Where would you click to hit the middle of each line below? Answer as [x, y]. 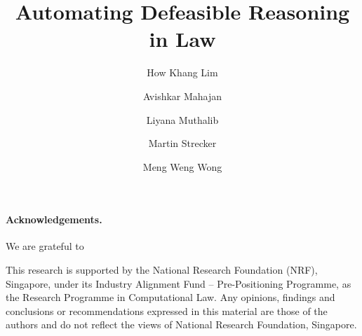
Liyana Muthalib [182, 119]
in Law [182, 39]
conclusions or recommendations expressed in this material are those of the [167, 310]
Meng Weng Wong [182, 166]
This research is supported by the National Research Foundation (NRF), [162, 270]
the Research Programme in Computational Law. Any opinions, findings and [170, 297]
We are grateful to [45, 246]
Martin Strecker [182, 143]
